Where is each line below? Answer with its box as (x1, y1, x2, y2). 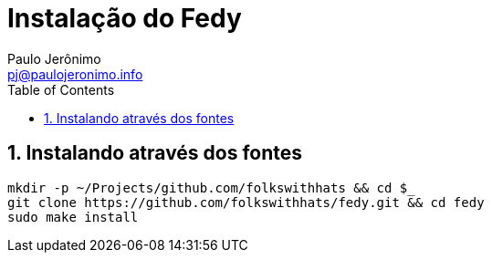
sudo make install (7, 209, 139, 224)
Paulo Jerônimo (7, 50, 101, 67)
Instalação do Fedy (7, 3, 242, 34)
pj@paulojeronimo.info (7, 66, 143, 82)
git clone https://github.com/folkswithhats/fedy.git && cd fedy (7, 194, 485, 210)
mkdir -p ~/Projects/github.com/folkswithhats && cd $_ (7, 180, 415, 195)
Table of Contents (7, 81, 115, 98)
